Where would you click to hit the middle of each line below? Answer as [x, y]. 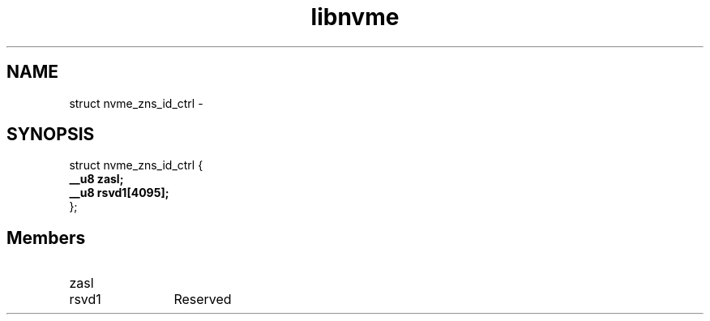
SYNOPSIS [51, 135]
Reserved [203, 300]
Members [46, 238]
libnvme [355, 17]
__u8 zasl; [96, 179]
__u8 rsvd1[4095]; [119, 193]
